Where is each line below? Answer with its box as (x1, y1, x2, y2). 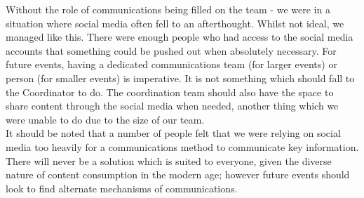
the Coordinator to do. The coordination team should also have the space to (6, 84, 334, 99)
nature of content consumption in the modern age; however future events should (6, 167, 350, 182)
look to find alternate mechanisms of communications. (6, 180, 238, 195)
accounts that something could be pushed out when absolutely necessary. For (6, 43, 337, 58)
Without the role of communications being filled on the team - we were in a (6, 2, 330, 16)
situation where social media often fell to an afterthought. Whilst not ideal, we (6, 15, 344, 30)
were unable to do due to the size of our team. (6, 112, 205, 126)
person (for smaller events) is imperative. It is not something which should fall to (6, 70, 355, 85)
